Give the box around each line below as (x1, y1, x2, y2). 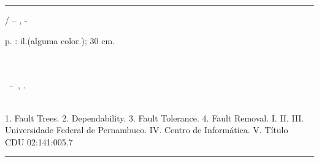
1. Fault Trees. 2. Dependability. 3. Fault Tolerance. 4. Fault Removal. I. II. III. (5, 111, 304, 124)
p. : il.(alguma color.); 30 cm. (5, 34, 115, 47)
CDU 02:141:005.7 (5, 135, 73, 148)
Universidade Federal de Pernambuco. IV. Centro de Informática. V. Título (5, 123, 288, 136)
